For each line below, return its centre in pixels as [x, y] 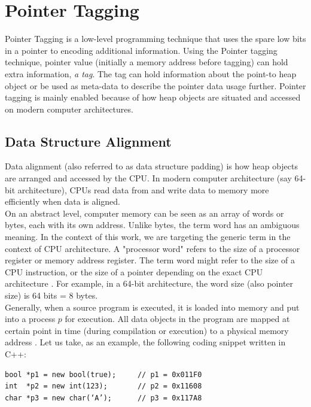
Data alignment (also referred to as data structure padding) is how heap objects [151, 166]
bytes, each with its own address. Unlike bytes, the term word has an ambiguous [152, 225]
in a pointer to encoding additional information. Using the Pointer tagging [141, 50]
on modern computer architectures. [69, 109]
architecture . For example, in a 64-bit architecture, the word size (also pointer [149, 283]
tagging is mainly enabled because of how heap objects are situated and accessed [153, 97]
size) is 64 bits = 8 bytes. [51, 295]
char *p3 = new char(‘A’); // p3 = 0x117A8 [103, 398]
